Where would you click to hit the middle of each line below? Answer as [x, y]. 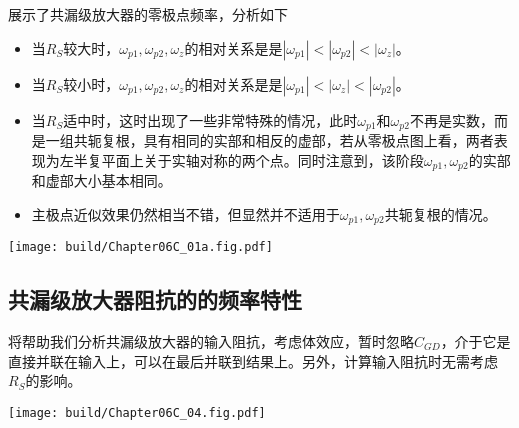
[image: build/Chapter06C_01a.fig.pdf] [140, 247]
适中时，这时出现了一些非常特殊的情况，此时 [210, 119]
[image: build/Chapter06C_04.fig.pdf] [137, 412]
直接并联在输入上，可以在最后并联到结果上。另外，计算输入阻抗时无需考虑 [253, 360]
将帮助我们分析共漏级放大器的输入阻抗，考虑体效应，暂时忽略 [211, 341]
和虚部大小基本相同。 [101, 180]
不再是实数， [451, 119]
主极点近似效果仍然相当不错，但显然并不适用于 [185, 213]
